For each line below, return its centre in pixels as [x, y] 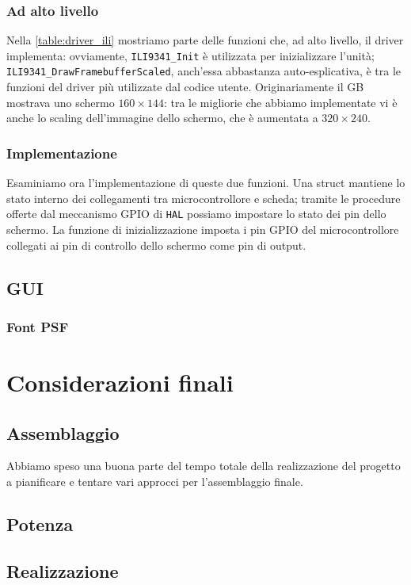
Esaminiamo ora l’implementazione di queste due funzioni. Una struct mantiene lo [206, 183]
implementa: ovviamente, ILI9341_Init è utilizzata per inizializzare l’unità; [190, 55]
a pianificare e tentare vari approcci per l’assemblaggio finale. [155, 481]
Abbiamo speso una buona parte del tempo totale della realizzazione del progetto [204, 466]
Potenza [40, 524]
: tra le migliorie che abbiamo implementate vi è [280, 102]
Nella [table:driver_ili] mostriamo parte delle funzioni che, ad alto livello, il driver [205, 40]
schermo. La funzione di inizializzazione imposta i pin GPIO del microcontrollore [203, 229]
